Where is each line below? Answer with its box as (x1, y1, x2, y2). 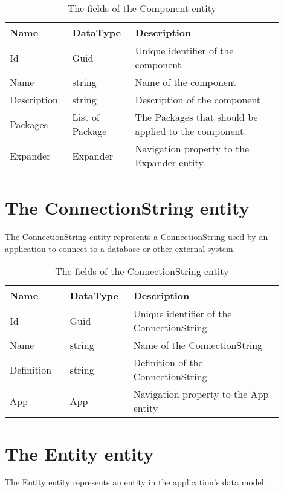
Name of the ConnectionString (133, 338, 263, 352)
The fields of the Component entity (67, 1, 216, 15)
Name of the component (135, 75, 237, 89)
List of (72, 110, 100, 124)
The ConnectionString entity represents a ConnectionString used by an (5, 230, 268, 243)
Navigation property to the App (133, 387, 269, 401)
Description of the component (135, 92, 261, 106)
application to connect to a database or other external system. (5, 242, 236, 254)
